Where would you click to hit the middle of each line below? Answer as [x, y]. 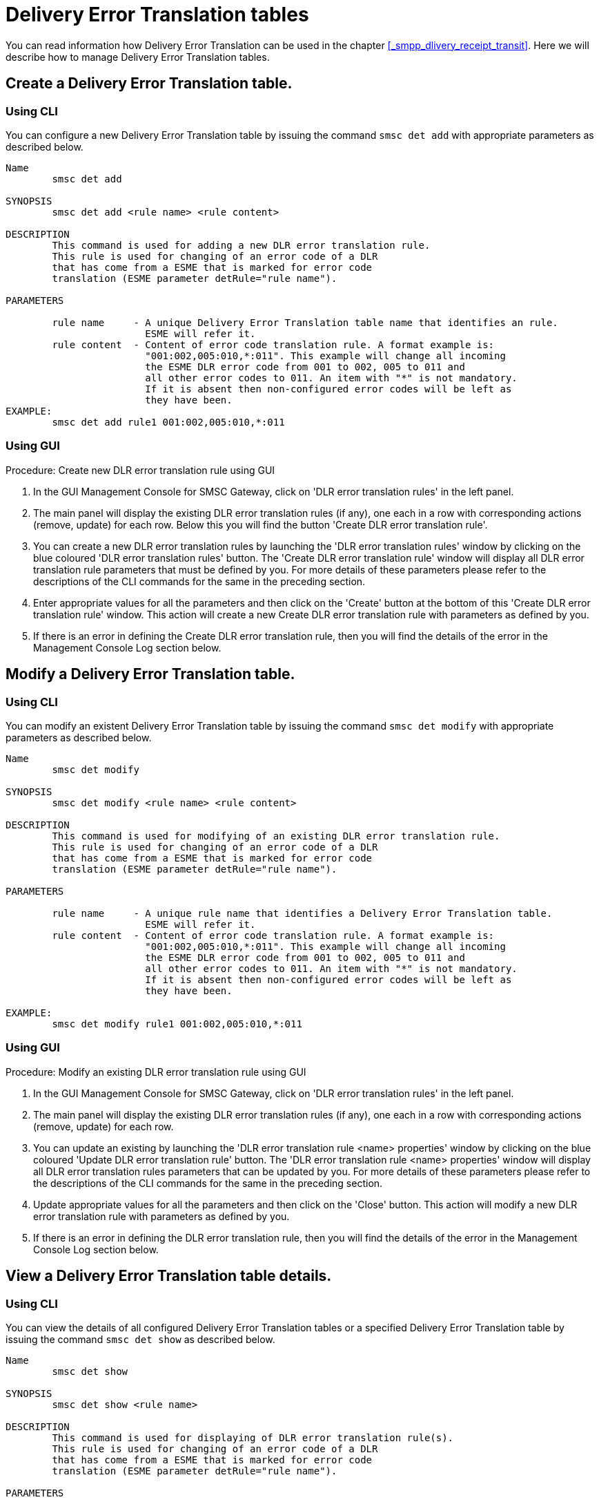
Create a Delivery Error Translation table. [149, 84]
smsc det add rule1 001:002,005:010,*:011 [168, 422]
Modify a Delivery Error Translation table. [150, 674]
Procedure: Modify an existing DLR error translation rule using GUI [156, 1072]
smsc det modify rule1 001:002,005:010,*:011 [177, 1024]
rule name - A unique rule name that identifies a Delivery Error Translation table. [302, 913]
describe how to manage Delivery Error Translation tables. [138, 57]
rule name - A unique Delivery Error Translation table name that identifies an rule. [305, 322]
